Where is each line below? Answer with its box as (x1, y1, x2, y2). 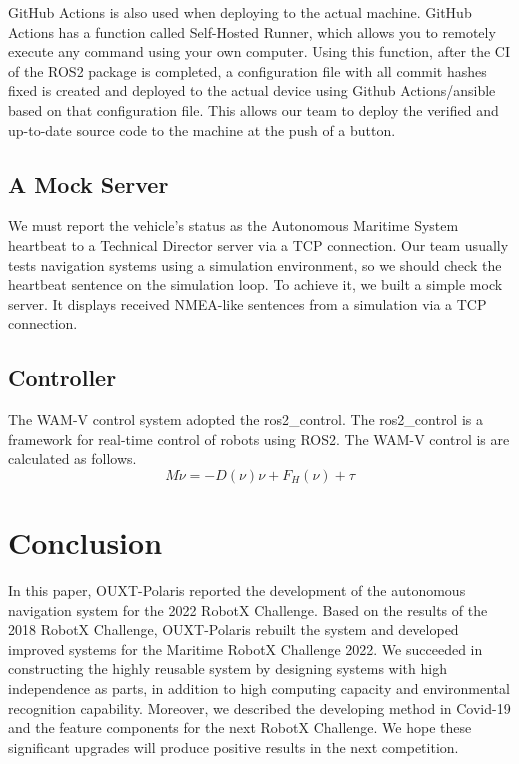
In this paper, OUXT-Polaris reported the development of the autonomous (8, 580, 466, 601)
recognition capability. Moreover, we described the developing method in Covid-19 (8, 697, 511, 718)
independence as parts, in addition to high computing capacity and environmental (8, 678, 510, 698)
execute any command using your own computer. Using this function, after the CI (8, 41, 511, 62)
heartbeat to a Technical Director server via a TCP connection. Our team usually (8, 234, 509, 255)
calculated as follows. (8, 448, 137, 469)
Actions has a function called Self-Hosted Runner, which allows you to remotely (8, 21, 496, 42)
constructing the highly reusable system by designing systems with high (8, 658, 447, 679)
